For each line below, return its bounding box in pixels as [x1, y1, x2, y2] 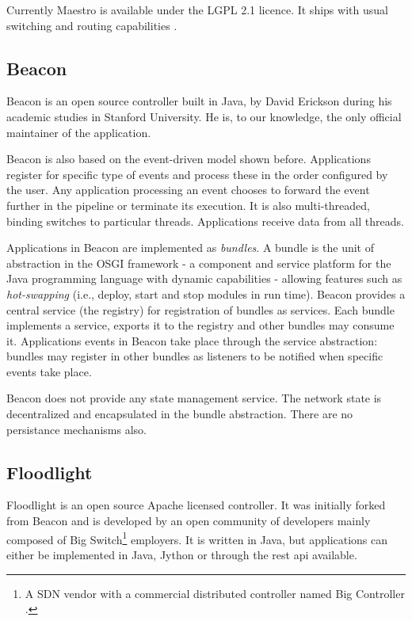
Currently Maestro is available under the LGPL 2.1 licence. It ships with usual [6, 2, 388, 17]
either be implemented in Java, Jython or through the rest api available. [6, 546, 357, 562]
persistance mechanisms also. [6, 421, 147, 437]
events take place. [6, 363, 92, 379]
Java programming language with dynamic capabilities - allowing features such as [6, 270, 402, 287]
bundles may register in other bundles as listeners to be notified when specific [6, 348, 383, 364]
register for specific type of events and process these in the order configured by [6, 166, 388, 182]
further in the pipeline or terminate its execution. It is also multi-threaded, [6, 196, 370, 213]
